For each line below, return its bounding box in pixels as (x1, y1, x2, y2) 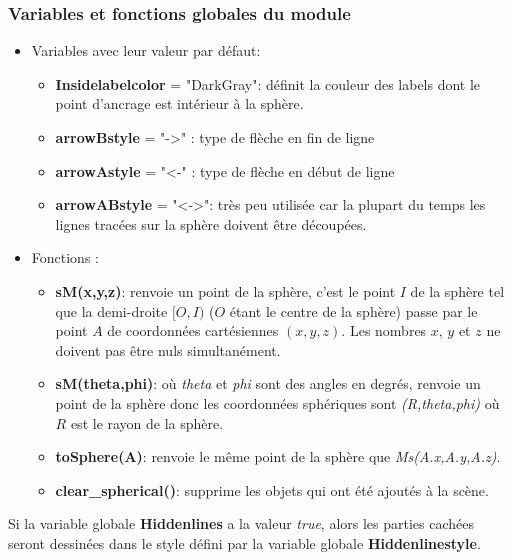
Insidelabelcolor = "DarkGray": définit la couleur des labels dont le (55, 73, 481, 94)
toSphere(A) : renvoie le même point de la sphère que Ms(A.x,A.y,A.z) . (55, 446, 501, 467)
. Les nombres (341, 320, 427, 341)
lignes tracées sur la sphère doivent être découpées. (55, 213, 367, 234)
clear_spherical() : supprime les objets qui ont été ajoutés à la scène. (55, 479, 489, 500)
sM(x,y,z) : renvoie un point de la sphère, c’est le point (55, 280, 396, 301)
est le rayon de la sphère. (70, 412, 224, 433)
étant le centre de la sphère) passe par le (229, 300, 478, 321)
